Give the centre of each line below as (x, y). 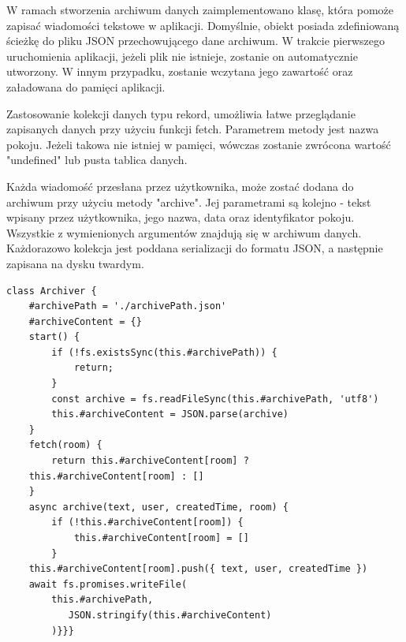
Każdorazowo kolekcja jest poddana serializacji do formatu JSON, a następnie (195, 248)
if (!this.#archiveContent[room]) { (147, 523)
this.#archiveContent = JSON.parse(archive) (170, 414)
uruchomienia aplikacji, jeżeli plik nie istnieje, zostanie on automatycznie (182, 56)
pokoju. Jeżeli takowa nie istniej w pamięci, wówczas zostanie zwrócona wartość (199, 144)
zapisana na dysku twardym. (75, 263)
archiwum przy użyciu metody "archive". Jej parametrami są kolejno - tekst (189, 202)
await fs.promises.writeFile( (108, 584)
